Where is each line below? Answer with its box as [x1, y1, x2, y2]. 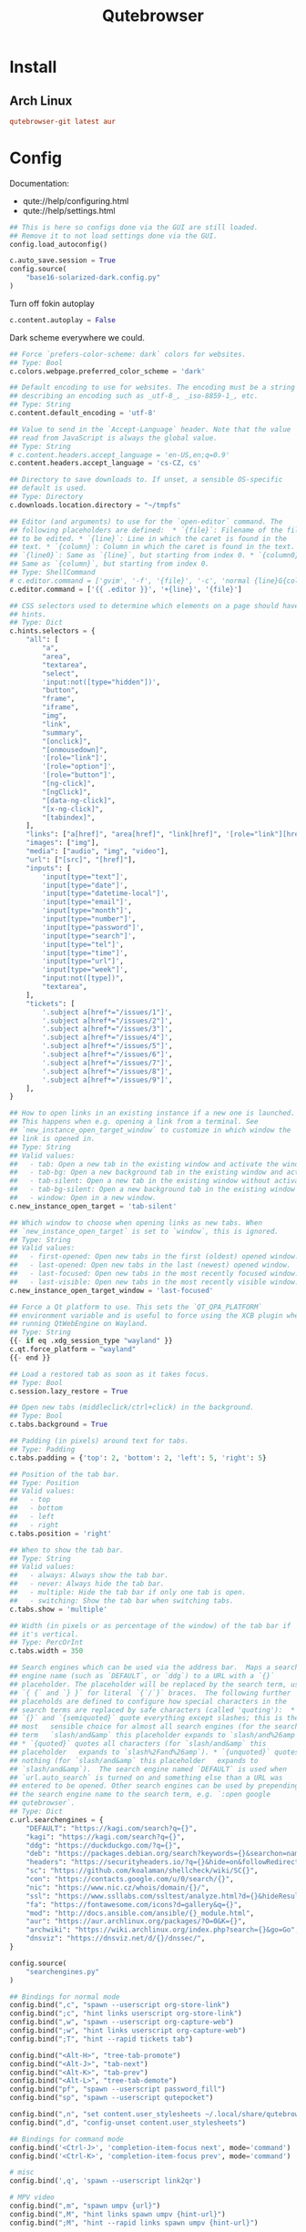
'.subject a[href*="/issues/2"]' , [42, 1016, 173, 1025]
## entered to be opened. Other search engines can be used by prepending [9, 1781, 300, 1790]
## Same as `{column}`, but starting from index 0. [9, 559, 209, 569]
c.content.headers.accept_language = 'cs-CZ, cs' [9, 459, 202, 468]
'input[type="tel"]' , [42, 940, 125, 949]
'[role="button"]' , [42, 770, 117, 780]
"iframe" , [42, 703, 79, 712]
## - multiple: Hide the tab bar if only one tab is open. [9, 1588, 247, 1597]
